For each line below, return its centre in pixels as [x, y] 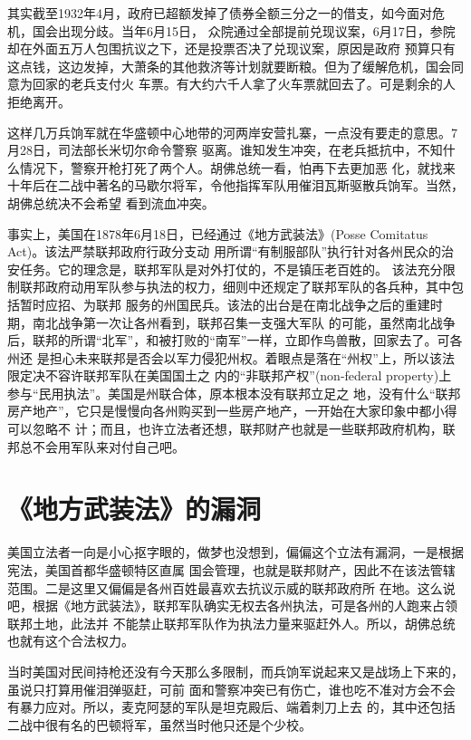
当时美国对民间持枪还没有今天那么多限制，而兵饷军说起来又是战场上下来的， [235, 671]
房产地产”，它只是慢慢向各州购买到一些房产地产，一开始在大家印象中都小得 [232, 411]
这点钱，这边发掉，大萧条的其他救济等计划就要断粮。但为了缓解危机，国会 [229, 66]
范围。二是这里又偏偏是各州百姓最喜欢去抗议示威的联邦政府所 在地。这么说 [231, 587]
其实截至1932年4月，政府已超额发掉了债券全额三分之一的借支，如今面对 [220, 13]
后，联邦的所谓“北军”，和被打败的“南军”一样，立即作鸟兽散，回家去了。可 [229, 340]
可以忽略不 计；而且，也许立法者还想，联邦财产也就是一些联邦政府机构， [225, 429]
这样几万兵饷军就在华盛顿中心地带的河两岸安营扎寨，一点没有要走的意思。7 [232, 132]
